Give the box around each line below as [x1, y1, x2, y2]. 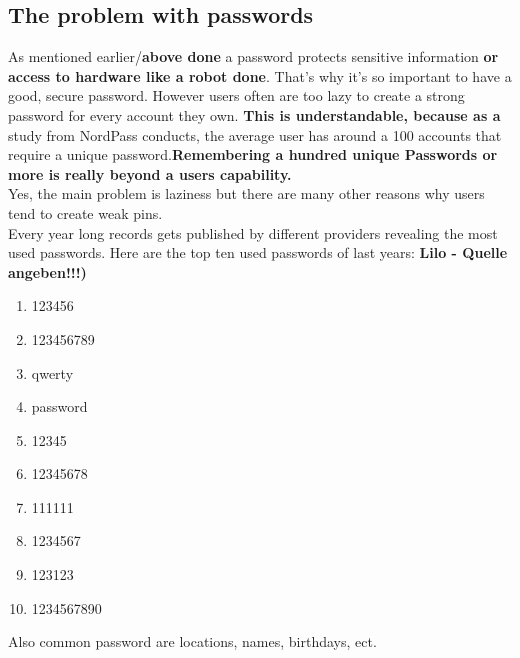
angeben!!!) [8, 261, 87, 282]
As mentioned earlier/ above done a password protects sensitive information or [8, 46, 499, 67]
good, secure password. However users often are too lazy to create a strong [8, 85, 465, 106]
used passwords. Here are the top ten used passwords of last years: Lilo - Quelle [8, 242, 508, 263]
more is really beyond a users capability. [8, 163, 292, 184]
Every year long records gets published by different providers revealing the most [8, 222, 498, 243]
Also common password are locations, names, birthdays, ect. [8, 631, 377, 652]
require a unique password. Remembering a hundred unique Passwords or [8, 144, 498, 165]
